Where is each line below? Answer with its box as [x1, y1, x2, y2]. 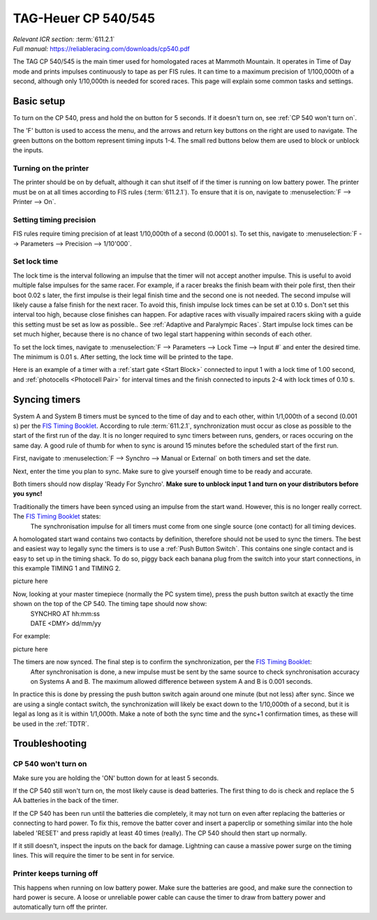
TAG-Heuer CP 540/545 [13, 10, 156, 26]
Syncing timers [13, 394, 81, 405]
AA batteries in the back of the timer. [13, 796, 119, 805]
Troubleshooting [13, 738, 87, 749]
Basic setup [13, 95, 66, 107]
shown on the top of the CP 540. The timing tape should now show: [13, 600, 207, 608]
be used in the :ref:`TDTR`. [13, 719, 89, 728]
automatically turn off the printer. [13, 903, 108, 912]
